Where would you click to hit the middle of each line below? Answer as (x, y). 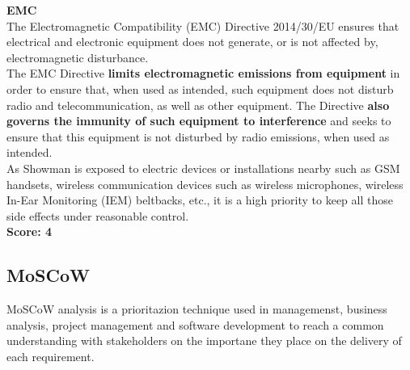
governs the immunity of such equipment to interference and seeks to (199, 121)
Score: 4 (30, 231)
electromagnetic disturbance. (78, 57)
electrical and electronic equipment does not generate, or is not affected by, (192, 42)
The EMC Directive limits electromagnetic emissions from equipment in (203, 73)
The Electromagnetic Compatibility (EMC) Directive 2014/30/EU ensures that (203, 25)
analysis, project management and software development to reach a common (195, 324)
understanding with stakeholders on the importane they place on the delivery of (204, 341)
